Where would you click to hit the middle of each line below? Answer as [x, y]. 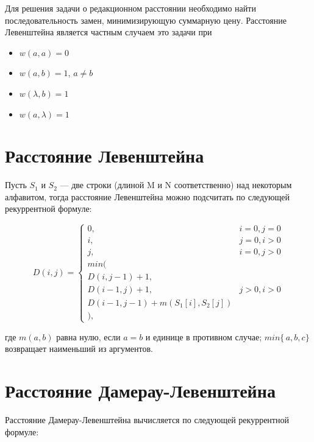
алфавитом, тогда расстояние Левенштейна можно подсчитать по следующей [147, 196]
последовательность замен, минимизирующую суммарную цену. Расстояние [146, 20]
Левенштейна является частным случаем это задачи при [109, 32]
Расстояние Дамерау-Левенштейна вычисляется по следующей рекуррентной [147, 420]
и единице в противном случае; [204, 336]
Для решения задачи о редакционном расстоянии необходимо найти [130, 8]
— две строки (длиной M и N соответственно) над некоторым [176, 185]
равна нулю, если [88, 336]
